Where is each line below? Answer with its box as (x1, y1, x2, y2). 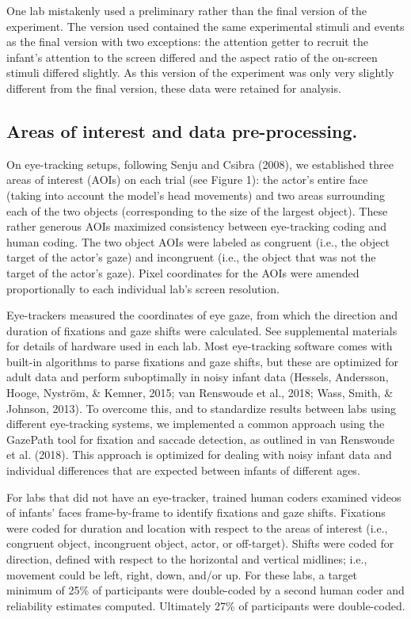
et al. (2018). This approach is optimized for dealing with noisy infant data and (6, 446, 392, 463)
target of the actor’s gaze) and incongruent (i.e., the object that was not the (6, 249, 376, 266)
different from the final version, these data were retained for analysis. (6, 79, 341, 96)
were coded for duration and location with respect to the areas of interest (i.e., (6, 519, 388, 536)
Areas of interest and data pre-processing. (6, 118, 358, 143)
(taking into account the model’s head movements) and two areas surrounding (6, 186, 385, 203)
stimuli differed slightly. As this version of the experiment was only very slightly (6, 64, 394, 81)
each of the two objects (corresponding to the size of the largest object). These (6, 202, 388, 219)
